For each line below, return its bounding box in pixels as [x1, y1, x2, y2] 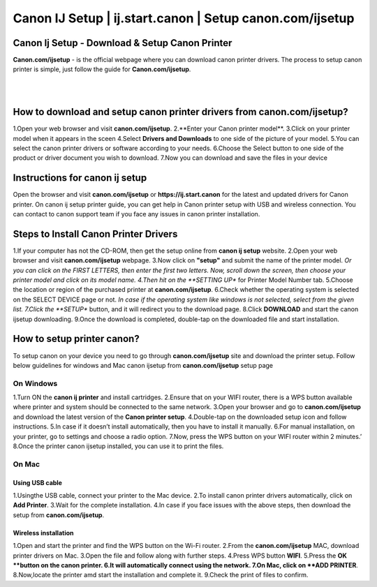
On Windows [13, 378, 58, 388]
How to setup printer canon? [13, 333, 140, 345]
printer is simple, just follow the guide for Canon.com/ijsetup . [13, 65, 191, 73]
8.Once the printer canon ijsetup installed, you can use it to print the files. [13, 442, 224, 450]
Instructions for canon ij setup [13, 172, 147, 184]
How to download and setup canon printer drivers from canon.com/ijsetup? [13, 106, 348, 118]
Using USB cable [13, 478, 63, 486]
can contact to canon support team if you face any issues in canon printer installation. [13, 210, 260, 218]
